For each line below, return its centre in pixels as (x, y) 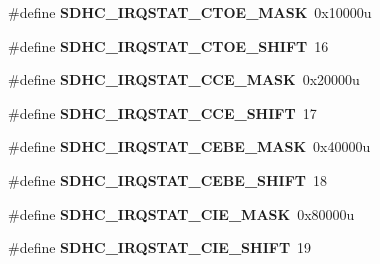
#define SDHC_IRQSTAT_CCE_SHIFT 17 (162, 112)
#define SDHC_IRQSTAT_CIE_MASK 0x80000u (181, 213)
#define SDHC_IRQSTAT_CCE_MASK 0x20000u (184, 79)
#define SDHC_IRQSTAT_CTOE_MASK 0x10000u (190, 12)
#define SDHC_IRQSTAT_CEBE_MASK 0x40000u (189, 146)
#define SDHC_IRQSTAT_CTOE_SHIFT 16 (168, 45)
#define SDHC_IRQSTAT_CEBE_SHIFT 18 (168, 179)
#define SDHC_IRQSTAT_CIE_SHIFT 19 (160, 247)
